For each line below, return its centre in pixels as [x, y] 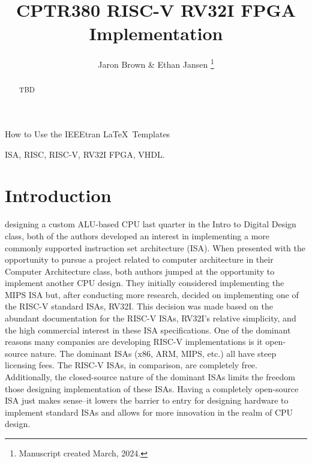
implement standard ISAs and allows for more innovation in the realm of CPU [149, 412]
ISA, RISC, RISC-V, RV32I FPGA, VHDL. [85, 154]
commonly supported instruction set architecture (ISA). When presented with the [155, 247]
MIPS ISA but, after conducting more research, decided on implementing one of [152, 294]
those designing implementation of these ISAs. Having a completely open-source [152, 388]
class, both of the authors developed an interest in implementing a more [137, 235]
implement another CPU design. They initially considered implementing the [145, 283]
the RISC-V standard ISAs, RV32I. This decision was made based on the [139, 306]
